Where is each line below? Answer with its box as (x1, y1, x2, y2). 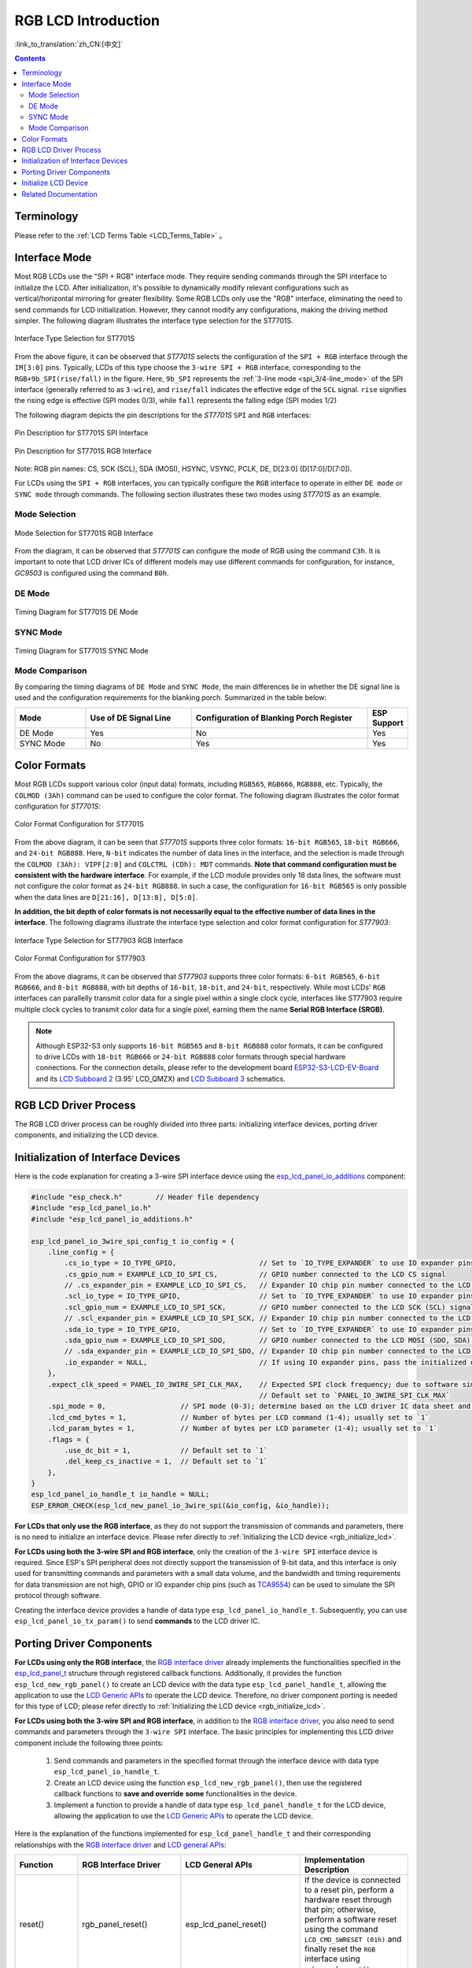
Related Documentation (21, 189, 98, 198)
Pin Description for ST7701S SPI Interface (14, 428, 149, 438)
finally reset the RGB (304, 1944, 376, 1955)
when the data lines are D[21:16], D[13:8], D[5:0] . (14, 892, 198, 901)
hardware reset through (304, 1894, 393, 1905)
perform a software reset (304, 1914, 397, 1925)
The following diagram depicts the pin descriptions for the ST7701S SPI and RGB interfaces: (14, 410, 312, 420)
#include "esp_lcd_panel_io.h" (31, 1204, 153, 1212)
